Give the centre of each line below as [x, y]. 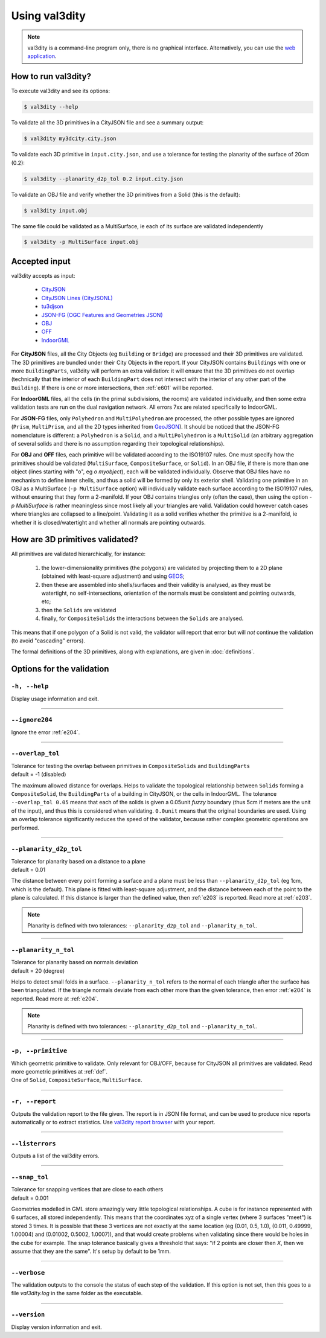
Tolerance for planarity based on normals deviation [75, 962]
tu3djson [52, 306]
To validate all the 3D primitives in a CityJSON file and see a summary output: [107, 123]
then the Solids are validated [79, 610]
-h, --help [30, 687]
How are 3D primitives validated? [75, 539]
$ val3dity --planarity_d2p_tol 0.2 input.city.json [104, 179]
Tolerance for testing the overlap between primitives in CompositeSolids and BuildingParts [131, 766]
